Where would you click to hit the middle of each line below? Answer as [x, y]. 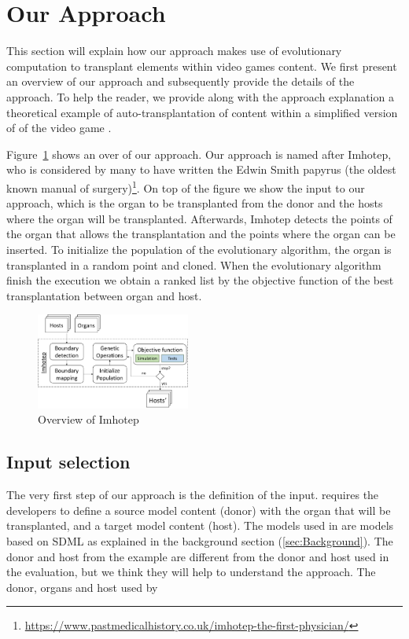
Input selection [68, 462]
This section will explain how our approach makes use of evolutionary [174, 51]
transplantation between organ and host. [104, 295]
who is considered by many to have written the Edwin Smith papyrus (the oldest [201, 169]
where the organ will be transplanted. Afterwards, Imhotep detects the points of [199, 218]
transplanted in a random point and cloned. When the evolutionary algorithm [194, 264]
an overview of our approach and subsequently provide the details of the [181, 81]
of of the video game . [59, 128]
